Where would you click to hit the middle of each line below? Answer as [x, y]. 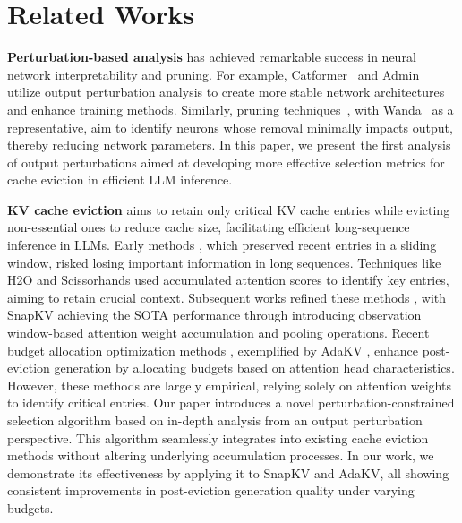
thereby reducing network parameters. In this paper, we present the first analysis [229, 145]
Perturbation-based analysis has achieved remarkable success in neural [212, 57]
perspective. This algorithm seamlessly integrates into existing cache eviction [218, 437]
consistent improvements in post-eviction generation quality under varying [211, 490]
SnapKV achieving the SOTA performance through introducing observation [214, 315]
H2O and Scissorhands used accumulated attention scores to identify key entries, [228, 280]
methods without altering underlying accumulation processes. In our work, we [221, 455]
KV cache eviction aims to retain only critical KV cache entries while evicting [229, 209]
